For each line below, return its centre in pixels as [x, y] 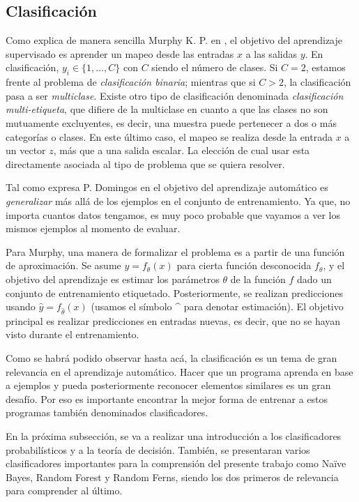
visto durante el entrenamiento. [72, 334]
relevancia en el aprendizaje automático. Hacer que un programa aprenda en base [179, 371]
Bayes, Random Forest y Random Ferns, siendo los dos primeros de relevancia [172, 477]
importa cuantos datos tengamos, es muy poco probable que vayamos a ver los [173, 214]
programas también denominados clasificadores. [107, 412]
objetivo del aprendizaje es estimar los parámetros [113, 279]
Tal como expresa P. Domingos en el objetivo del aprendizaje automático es [167, 187]
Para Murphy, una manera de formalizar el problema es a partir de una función [175, 251]
